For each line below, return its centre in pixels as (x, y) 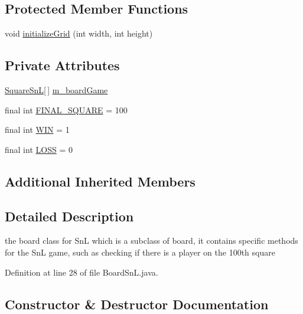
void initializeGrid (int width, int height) (79, 33)
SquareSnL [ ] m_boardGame (56, 90)
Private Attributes (62, 65)
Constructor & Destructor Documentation (137, 304)
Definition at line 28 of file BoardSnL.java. (82, 272)
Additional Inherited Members (100, 181)
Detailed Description (69, 216)
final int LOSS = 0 (39, 149)
